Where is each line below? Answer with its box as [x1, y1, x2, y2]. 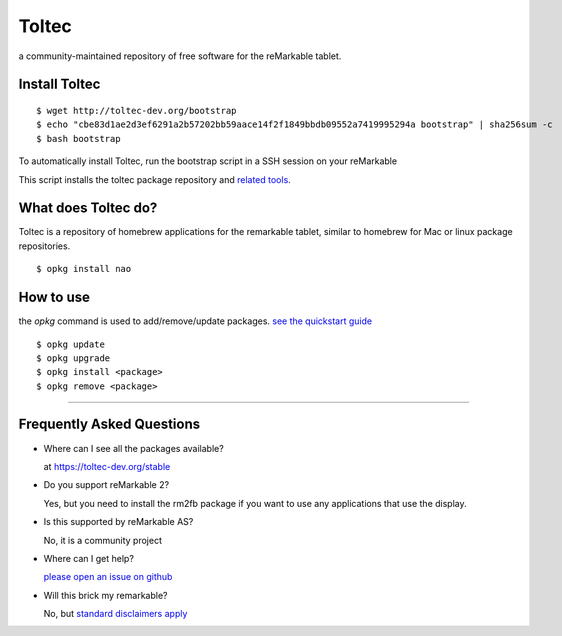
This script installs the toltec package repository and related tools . [18, 173, 292, 185]
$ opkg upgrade [36, 352, 111, 364]
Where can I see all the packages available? [43, 442, 224, 454]
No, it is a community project [43, 534, 162, 546]
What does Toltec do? [18, 200, 158, 217]
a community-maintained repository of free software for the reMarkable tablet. [18, 50, 342, 62]
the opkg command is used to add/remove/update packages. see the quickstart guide [18, 315, 373, 327]
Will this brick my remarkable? [43, 589, 168, 601]
